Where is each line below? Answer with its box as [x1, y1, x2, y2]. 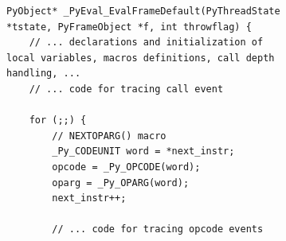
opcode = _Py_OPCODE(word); [52, 161, 201, 173]
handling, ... [6, 68, 81, 80]
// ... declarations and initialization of [29, 37, 264, 49]
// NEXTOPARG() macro [52, 130, 167, 142]
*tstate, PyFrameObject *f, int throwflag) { [6, 21, 252, 33]
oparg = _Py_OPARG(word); [52, 177, 190, 189]
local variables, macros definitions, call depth [6, 52, 275, 64]
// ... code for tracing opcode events [52, 224, 264, 235]
